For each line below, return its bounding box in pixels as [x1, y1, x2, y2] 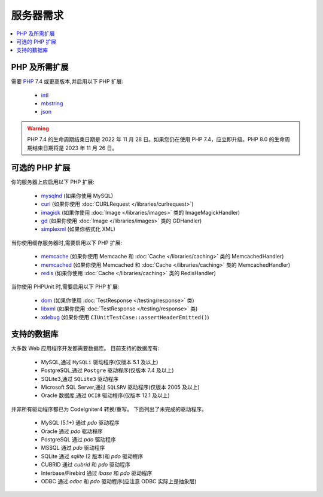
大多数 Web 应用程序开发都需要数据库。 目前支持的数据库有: [11, 344, 160, 352]
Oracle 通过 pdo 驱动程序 [41, 428, 103, 435]
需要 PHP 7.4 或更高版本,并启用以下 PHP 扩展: [11, 78, 124, 85]
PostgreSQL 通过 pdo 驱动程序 [41, 435, 116, 443]
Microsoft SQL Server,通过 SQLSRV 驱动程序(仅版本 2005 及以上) [41, 383, 200, 391]
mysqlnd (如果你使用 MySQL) [41, 192, 114, 199]
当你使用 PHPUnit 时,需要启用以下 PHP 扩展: [11, 283, 120, 290]
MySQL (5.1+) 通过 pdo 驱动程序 [41, 419, 120, 426]
